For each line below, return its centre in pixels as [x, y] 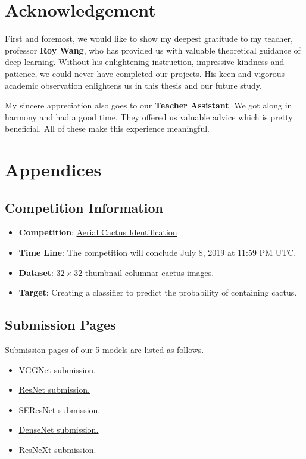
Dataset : [36, 272]
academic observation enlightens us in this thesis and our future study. [133, 85]
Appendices [53, 170]
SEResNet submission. [60, 409]
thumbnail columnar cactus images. [149, 272]
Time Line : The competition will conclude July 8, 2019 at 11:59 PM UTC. [157, 252]
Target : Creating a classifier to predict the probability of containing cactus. [158, 292]
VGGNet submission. [57, 369]
